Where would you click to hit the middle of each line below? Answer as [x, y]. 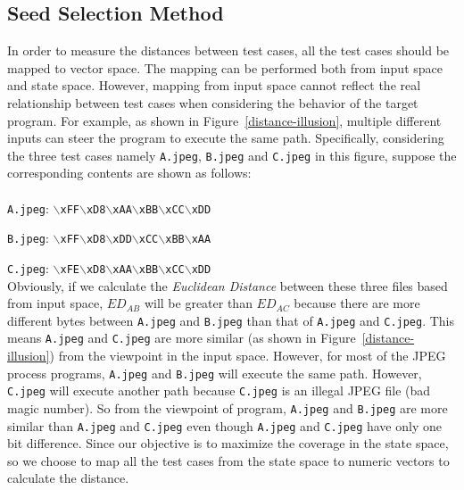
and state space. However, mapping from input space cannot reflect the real [214, 85]
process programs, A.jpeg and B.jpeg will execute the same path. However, [215, 373]
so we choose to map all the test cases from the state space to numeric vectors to [228, 460]
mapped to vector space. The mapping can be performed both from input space [225, 67]
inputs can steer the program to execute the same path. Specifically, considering [226, 138]
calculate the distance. [68, 478]
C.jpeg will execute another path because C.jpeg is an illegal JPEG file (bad [219, 390]
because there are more [357, 303]
